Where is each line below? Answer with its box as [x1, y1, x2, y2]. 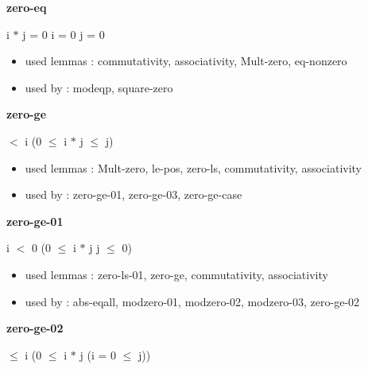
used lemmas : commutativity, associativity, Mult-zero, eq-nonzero [25, 52, 347, 69]
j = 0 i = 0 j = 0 [22, 25, 105, 42]
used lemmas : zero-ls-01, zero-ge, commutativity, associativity [25, 266, 328, 282]
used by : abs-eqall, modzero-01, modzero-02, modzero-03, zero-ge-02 [25, 293, 360, 309]
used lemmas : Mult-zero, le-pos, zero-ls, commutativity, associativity [25, 159, 362, 176]
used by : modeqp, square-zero [25, 79, 173, 95]
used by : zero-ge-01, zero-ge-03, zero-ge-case [25, 186, 242, 203]
